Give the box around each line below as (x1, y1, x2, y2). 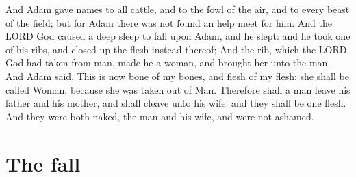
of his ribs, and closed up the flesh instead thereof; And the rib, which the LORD (5, 42, 347, 56)
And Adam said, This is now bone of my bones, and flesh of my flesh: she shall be (5, 68, 349, 83)
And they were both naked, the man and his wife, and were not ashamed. (5, 109, 314, 123)
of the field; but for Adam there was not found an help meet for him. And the (5, 15, 332, 29)
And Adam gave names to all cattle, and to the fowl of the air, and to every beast (5, 2, 350, 16)
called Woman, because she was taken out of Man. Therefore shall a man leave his (5, 82, 351, 96)
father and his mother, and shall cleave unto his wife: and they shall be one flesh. (5, 96, 346, 110)
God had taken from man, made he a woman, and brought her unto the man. (5, 55, 331, 70)
